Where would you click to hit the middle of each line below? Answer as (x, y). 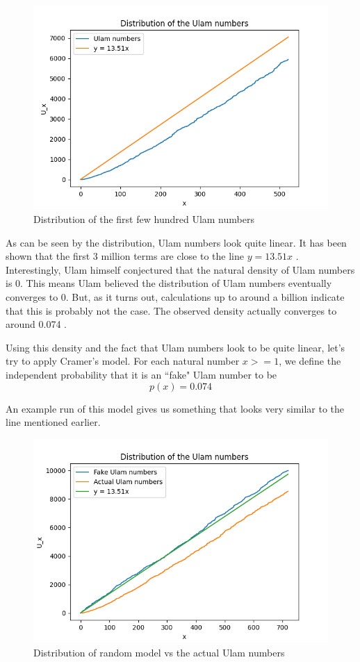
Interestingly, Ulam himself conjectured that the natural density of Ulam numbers (180, 269)
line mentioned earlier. (53, 422)
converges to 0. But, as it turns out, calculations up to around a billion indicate (175, 297)
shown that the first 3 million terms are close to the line (125, 256)
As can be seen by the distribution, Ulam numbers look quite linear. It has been (176, 242)
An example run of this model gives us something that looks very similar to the (175, 408)
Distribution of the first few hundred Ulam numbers (144, 219)
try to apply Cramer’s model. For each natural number (123, 361)
